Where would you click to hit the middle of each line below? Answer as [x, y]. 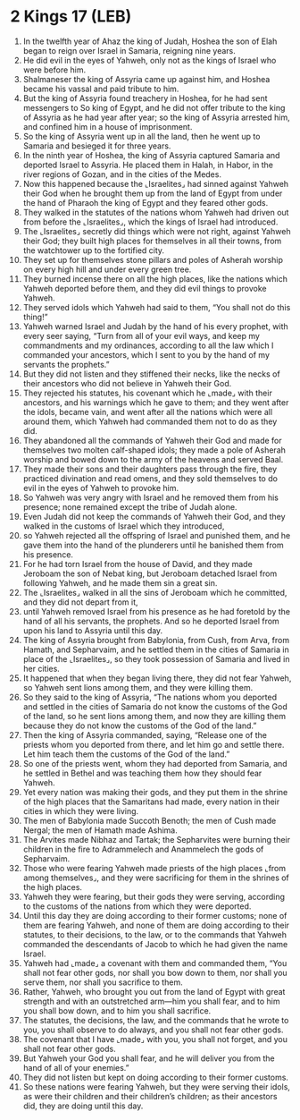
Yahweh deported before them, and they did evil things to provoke [145, 288]
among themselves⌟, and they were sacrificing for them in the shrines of [156, 878]
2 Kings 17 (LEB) [71, 17]
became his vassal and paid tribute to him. [101, 89]
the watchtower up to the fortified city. [93, 250]
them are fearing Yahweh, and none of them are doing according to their [156, 925]
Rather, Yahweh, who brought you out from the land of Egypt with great [154, 991]
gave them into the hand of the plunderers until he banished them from [153, 545]
